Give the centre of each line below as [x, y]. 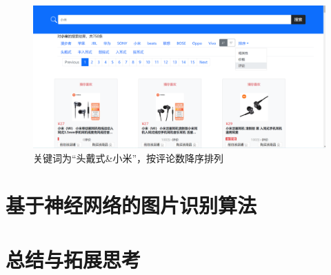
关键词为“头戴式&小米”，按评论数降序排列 [129, 157]
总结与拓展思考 [73, 259]
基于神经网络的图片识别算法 [131, 205]
